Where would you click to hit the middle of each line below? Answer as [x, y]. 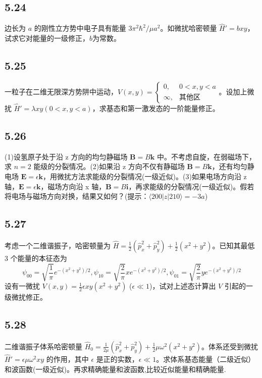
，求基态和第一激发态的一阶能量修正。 [156, 108]
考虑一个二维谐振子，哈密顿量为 [58, 245]
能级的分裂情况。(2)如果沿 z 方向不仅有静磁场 [109, 166]
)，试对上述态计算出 [182, 286]
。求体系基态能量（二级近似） [206, 359]
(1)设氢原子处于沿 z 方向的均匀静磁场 [66, 156]
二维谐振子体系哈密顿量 [43, 346]
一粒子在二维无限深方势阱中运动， [61, 91]
